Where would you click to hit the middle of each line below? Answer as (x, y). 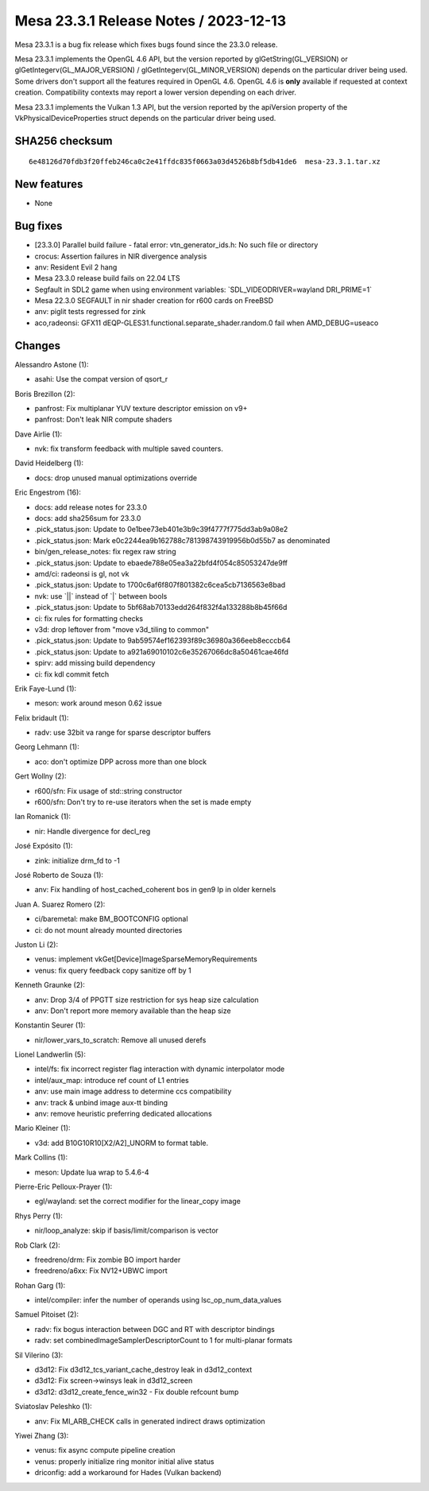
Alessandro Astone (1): (52, 364)
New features (49, 184)
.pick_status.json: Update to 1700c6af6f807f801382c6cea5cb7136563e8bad (160, 585)
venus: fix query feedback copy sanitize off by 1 (113, 970)
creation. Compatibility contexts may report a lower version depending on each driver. (156, 92)
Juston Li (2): (37, 944)
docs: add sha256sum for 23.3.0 (88, 518)
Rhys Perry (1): (39, 1216)
